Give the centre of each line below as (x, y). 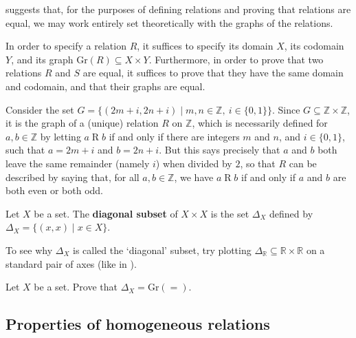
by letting (60, 136)
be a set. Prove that (76, 287)
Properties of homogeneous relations (138, 324)
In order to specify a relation (66, 46)
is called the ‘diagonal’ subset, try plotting (162, 250)
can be (303, 163)
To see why (29, 250)
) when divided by (194, 163)
